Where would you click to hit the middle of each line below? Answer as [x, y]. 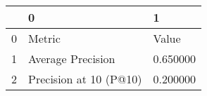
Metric [44, 38]
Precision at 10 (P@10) [85, 79]
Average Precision [72, 59]
